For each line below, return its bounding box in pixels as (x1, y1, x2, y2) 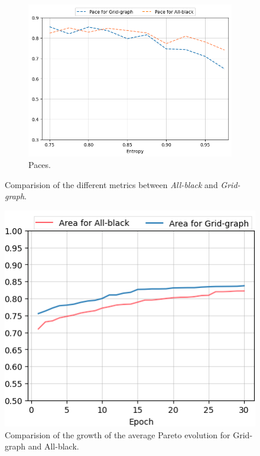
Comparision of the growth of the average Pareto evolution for (5, 428, 230, 441)
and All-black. (28, 440, 79, 452)
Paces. (28, 159, 51, 171)
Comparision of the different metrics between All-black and (5, 178, 218, 190)
